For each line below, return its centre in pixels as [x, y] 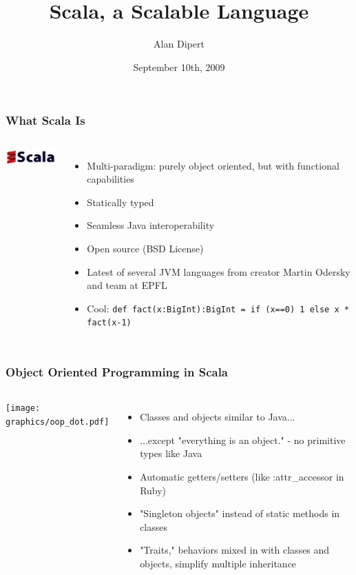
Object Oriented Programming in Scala [117, 372]
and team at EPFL [127, 285]
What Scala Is [45, 120]
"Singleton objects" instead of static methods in [240, 513]
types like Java [171, 453]
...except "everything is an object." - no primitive [243, 440]
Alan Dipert [179, 44]
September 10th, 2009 [179, 67]
